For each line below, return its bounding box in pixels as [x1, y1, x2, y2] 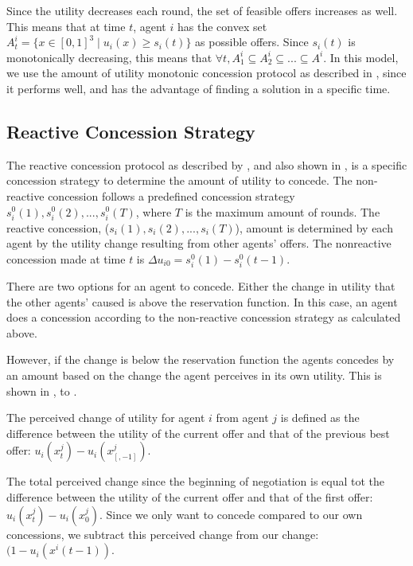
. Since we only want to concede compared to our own [99, 505, 363, 522]
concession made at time [6, 250, 126, 267]
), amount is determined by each [235, 219, 393, 236]
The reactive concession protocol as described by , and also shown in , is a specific [6, 156, 407, 173]
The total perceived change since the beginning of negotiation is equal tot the [6, 473, 385, 490]
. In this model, [323, 49, 399, 65]
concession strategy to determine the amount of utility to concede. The [6, 172, 353, 189]
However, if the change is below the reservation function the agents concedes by [6, 351, 395, 368]
